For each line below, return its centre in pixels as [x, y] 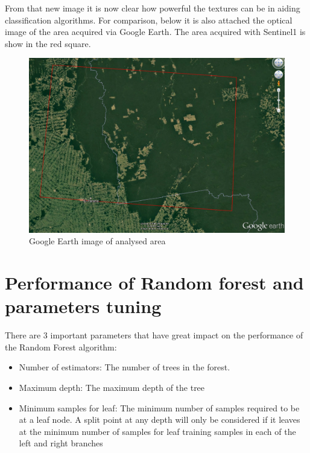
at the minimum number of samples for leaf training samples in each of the [157, 431]
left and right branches [61, 443]
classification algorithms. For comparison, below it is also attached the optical [149, 20]
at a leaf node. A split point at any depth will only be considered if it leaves [160, 420]
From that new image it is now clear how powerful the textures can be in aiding [153, 8]
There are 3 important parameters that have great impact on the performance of [154, 335]
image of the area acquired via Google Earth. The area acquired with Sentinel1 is [155, 32]
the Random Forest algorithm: [61, 347]
